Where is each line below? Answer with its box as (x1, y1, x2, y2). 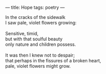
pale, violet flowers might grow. (5, 63, 71, 69)
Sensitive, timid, (5, 31, 39, 36)
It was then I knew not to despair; (5, 52, 75, 58)
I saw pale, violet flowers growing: (5, 20, 77, 26)
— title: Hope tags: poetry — (5, 5, 65, 10)
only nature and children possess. (5, 41, 76, 47)
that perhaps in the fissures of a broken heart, (5, 58, 101, 63)
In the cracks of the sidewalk (5, 14, 66, 20)
